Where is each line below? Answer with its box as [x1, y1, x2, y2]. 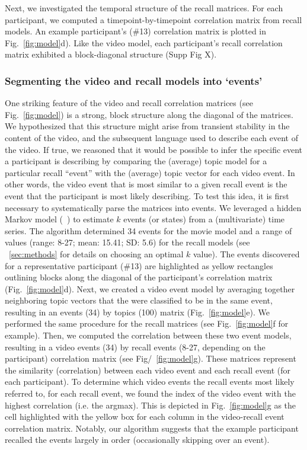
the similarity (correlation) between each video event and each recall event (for [5, 363, 291, 376]
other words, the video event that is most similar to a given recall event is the [5, 178, 287, 190]
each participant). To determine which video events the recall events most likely [5, 375, 295, 388]
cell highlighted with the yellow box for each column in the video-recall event [5, 410, 284, 423]
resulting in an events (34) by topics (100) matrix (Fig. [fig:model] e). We [5, 305, 270, 318]
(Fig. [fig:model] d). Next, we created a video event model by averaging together [5, 282, 295, 295]
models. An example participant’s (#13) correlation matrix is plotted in [5, 25, 267, 37]
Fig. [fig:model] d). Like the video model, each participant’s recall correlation [5, 36, 283, 49]
